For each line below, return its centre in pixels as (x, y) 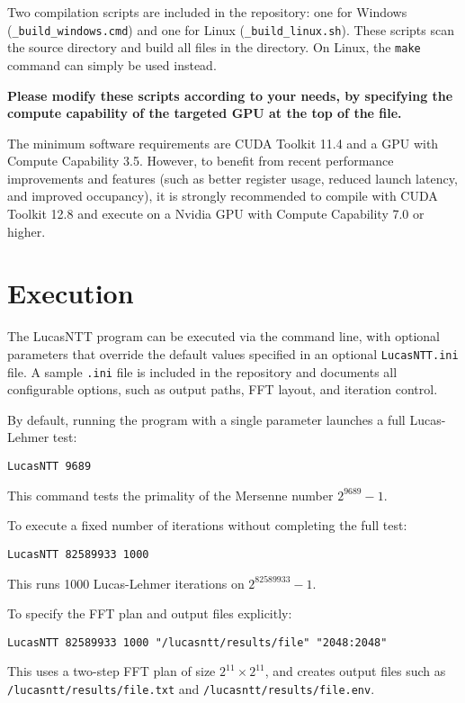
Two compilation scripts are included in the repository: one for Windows (207, 12)
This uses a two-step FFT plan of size (112, 671)
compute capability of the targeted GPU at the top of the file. (205, 113)
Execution (71, 293)
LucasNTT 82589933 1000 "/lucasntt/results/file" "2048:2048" (197, 642)
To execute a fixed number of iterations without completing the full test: (207, 525)
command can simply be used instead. (112, 64)
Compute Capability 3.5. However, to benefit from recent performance (201, 161)
